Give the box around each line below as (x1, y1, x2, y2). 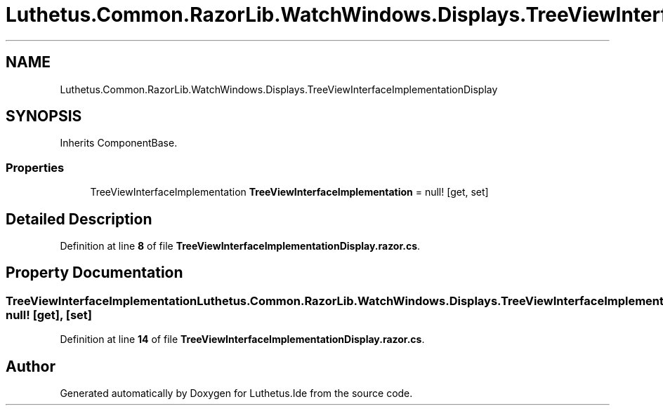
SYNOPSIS (6, 107, 82, 126)
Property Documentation (6, 264, 183, 282)
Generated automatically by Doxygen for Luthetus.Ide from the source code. (60, 387, 413, 400)
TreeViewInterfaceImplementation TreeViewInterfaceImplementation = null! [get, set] (90, 186, 489, 198)
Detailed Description (6, 210, 152, 228)
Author (6, 357, 55, 375)
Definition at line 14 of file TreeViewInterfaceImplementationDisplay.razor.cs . (60, 333, 425, 346)
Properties (6, 160, 65, 175)
